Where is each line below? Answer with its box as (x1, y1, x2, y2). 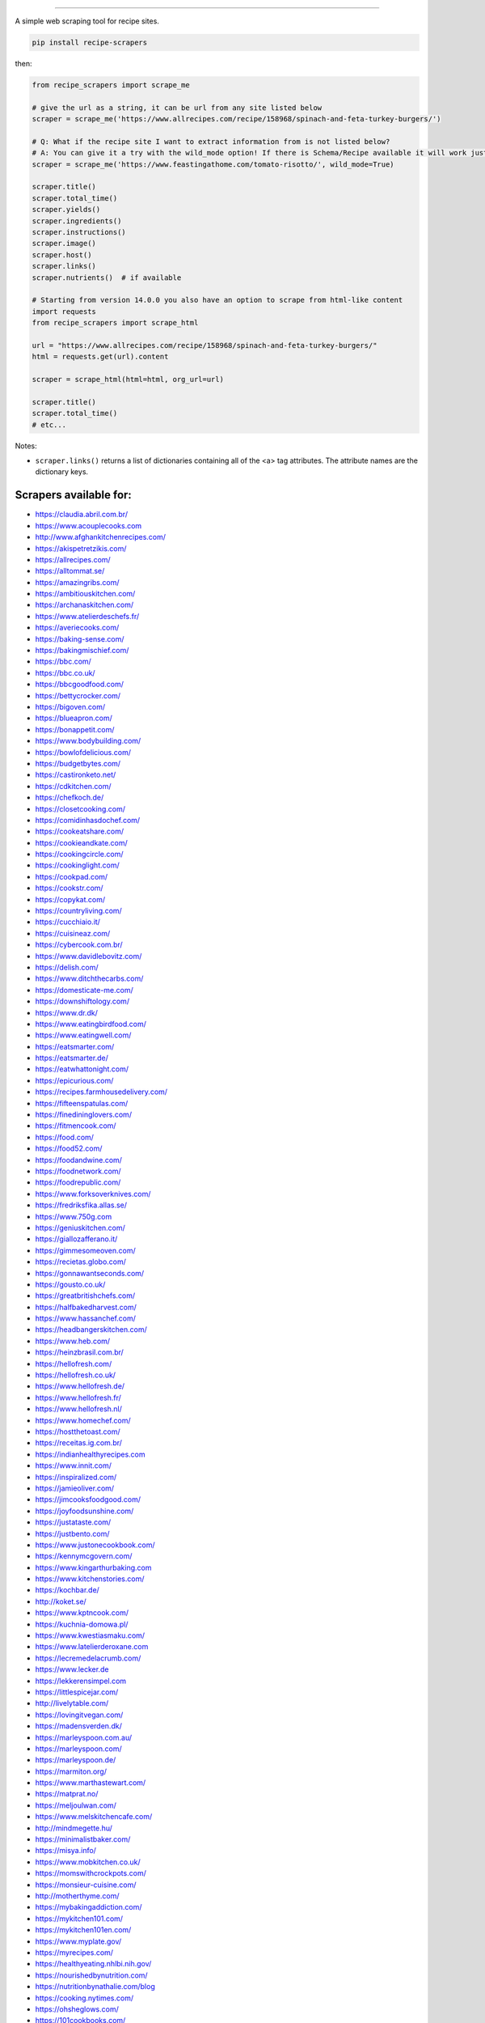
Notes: (15, 441, 37, 451)
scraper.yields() (32, 205, 101, 214)
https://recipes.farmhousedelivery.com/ (35, 1087, 168, 1096)
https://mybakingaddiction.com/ (35, 1902, 142, 1912)
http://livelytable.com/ (35, 1699, 109, 1708)
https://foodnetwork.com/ (35, 1166, 121, 1176)
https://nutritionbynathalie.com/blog (35, 1982, 155, 1991)
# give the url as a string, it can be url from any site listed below (32, 103, 323, 112)
